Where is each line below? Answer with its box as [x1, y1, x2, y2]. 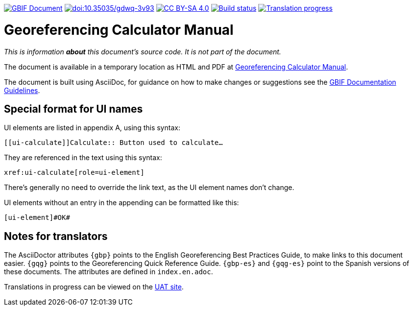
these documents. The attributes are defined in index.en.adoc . [4, 267, 213, 276]
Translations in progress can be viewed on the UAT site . [4, 283, 184, 291]
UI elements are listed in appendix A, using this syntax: [4, 123, 180, 132]
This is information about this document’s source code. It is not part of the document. [4, 47, 281, 56]
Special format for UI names [4, 102, 143, 115]
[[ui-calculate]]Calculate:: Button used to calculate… [4, 139, 223, 147]
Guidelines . [4, 86, 40, 95]
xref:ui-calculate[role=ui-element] [4, 168, 145, 177]
